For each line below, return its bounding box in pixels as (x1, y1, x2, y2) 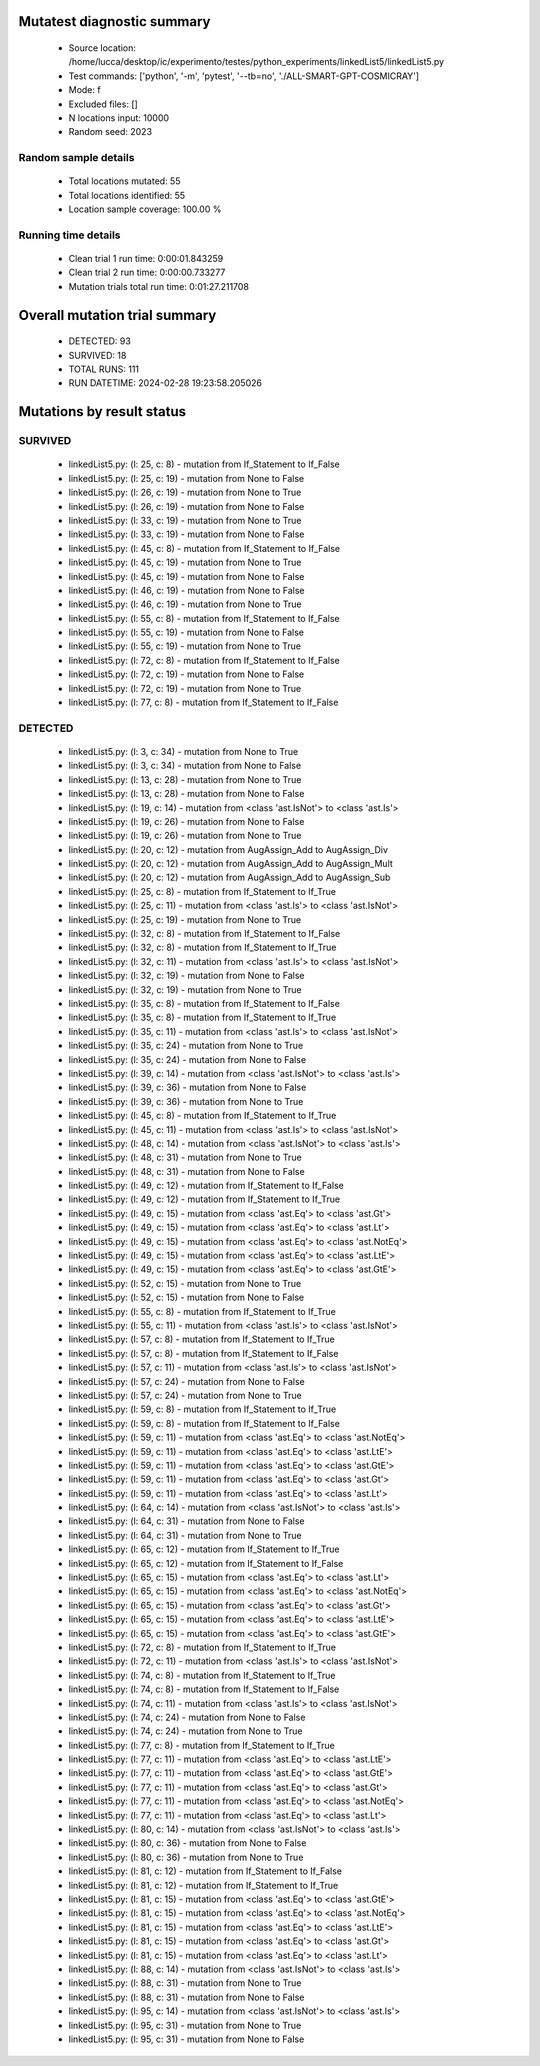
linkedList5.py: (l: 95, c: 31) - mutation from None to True (68, 2019, 302, 2031)
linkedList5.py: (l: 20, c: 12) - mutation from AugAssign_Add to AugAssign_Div (68, 843, 389, 855)
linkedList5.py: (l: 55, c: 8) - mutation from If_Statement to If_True (68, 1305, 337, 1317)
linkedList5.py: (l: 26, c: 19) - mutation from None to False (68, 500, 305, 512)
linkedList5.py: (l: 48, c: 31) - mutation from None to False (68, 1165, 305, 1177)
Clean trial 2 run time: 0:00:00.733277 (68, 266, 226, 279)
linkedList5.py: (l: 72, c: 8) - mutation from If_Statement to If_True (68, 1641, 337, 1653)
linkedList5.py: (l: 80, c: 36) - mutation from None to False (68, 1837, 307, 1849)
